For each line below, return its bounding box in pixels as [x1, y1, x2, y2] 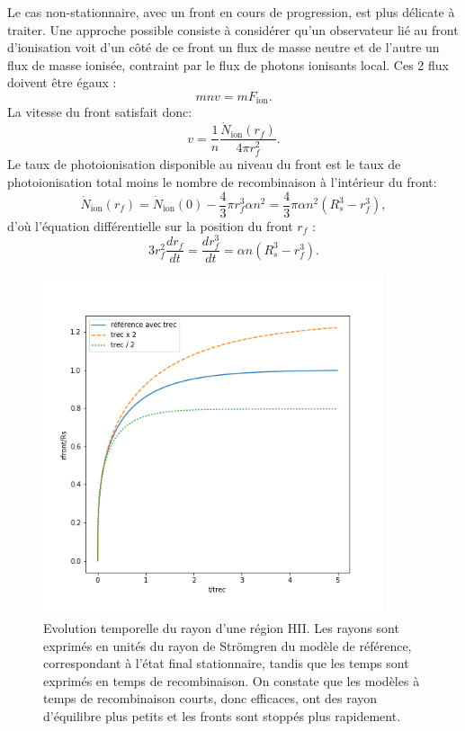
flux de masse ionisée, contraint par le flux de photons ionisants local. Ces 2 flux [7, 55, 449, 74]
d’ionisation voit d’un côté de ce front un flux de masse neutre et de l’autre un [7, 38, 440, 57]
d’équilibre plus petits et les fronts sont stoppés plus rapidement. [43, 706, 401, 725]
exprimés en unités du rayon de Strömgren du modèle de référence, [43, 636, 412, 655]
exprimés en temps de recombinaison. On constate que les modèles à [43, 671, 420, 690]
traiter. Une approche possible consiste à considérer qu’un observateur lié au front [7, 20, 459, 39]
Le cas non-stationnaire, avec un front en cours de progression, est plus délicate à [7, 3, 455, 21]
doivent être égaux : [7, 73, 117, 92]
